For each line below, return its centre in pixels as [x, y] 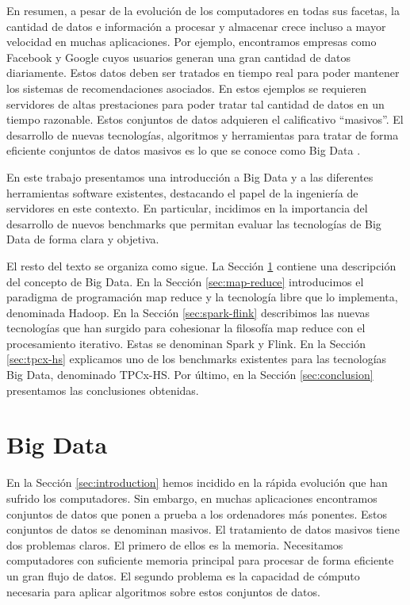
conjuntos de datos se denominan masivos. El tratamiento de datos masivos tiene [203, 529]
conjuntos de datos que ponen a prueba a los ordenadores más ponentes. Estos [197, 513]
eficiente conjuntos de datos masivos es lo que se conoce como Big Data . [184, 150]
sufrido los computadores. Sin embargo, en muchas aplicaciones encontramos [192, 498]
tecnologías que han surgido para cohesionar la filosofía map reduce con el [186, 328]
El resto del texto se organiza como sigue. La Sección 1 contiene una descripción [201, 265]
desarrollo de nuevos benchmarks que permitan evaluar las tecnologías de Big [194, 223]
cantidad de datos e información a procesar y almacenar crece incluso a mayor [196, 26]
